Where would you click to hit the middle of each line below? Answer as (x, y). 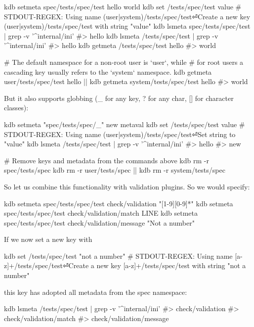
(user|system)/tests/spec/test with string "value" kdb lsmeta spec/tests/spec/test (127, 26)
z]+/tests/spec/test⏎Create (46, 265)
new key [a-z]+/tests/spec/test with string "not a (171, 265)
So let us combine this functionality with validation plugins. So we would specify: (127, 186)
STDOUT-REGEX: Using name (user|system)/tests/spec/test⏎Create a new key (127, 16)
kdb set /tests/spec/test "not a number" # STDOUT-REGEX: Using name (118, 256)
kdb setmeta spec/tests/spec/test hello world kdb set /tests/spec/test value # (123, 6)
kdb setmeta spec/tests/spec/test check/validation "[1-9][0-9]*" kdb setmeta (119, 203)
